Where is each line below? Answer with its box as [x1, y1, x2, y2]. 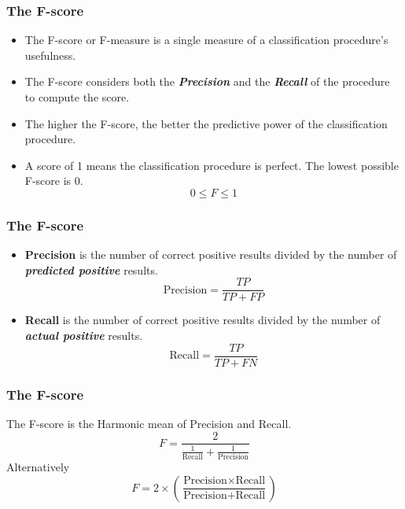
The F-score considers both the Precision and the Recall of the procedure [24, 73, 390, 90]
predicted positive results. [24, 261, 158, 278]
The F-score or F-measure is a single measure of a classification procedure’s [24, 31, 388, 48]
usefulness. [24, 46, 76, 63]
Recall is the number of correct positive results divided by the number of [24, 312, 381, 328]
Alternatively [6, 459, 70, 475]
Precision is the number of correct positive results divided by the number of [24, 246, 397, 263]
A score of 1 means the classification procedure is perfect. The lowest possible [24, 157, 399, 173]
